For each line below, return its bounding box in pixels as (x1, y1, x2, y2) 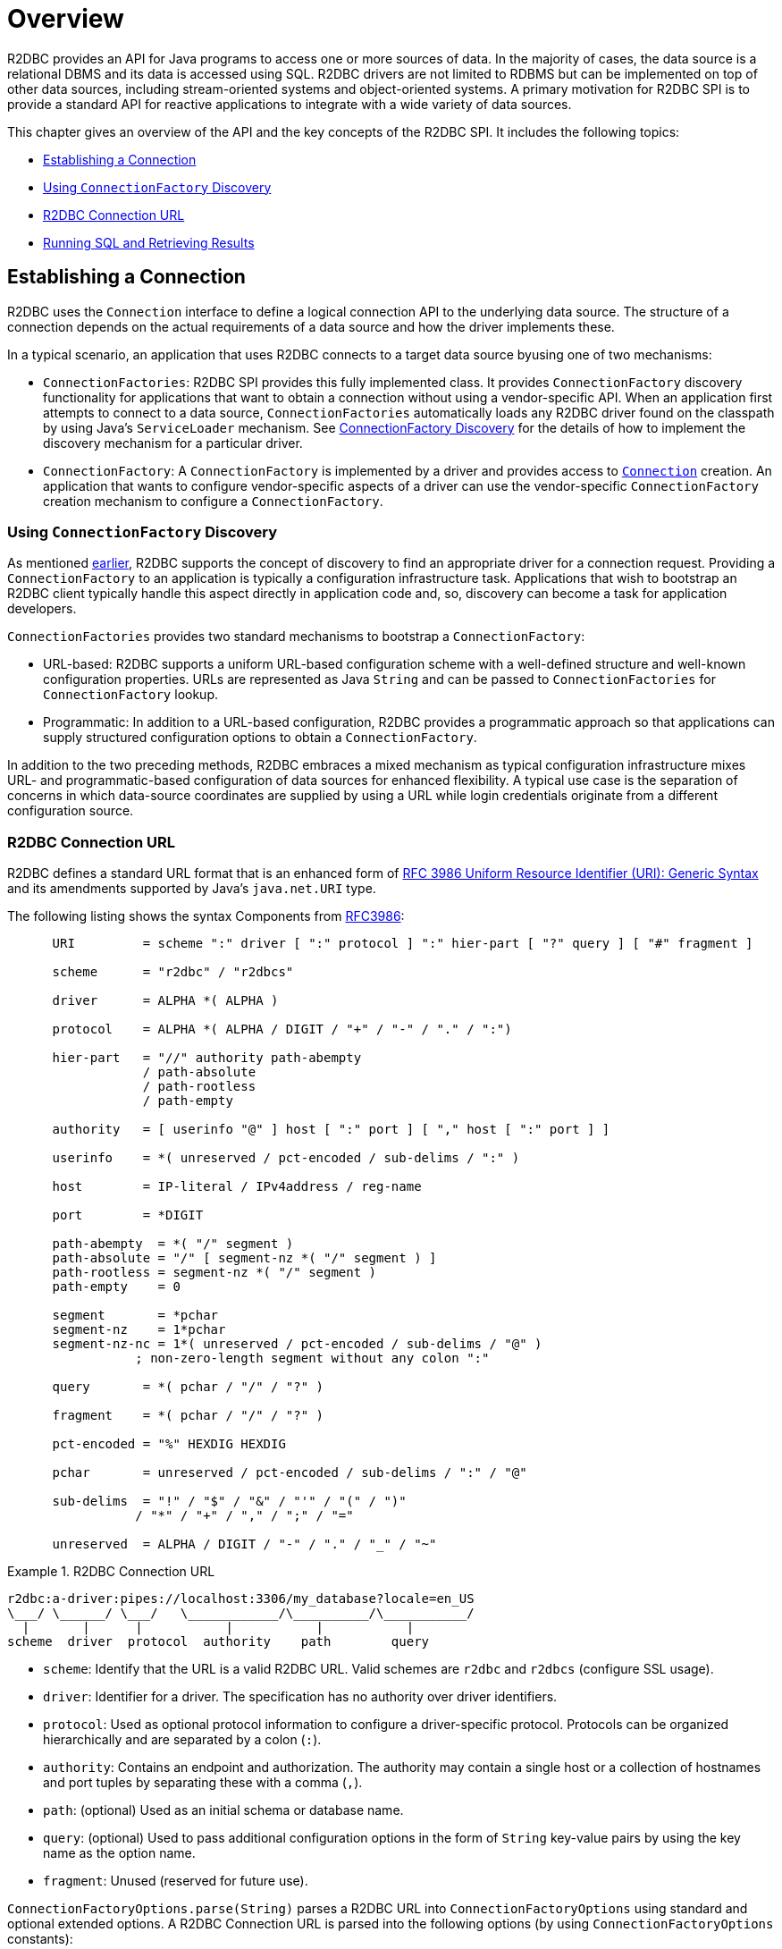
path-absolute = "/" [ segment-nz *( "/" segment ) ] (52, 1251, 437, 1266)
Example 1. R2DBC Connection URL (7, 1564, 215, 1580)
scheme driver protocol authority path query (7, 1634, 430, 1649)
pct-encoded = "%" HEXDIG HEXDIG (52, 1437, 286, 1452)
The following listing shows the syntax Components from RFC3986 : (7, 908, 405, 924)
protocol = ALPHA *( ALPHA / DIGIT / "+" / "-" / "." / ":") (52, 1022, 512, 1037)
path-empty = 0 (52, 1279, 181, 1295)
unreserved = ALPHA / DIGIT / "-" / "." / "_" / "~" (52, 1537, 437, 1552)
